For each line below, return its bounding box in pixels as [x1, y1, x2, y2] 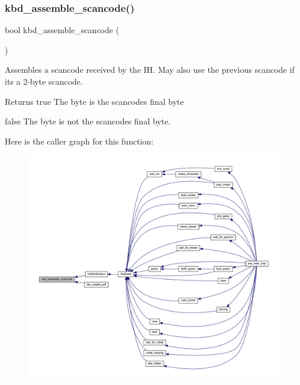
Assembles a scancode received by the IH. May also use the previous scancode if [5, 63, 295, 76]
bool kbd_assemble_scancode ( [5, 24, 120, 36]
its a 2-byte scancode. [5, 75, 83, 87]
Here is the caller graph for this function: [5, 134, 154, 147]
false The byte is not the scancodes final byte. [5, 115, 171, 127]
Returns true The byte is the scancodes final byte [5, 95, 184, 107]
